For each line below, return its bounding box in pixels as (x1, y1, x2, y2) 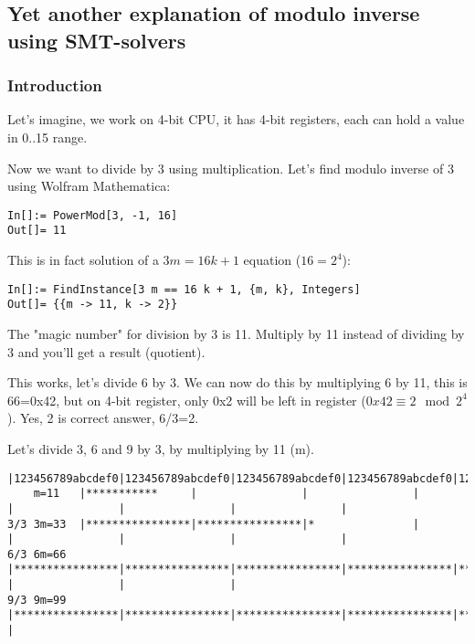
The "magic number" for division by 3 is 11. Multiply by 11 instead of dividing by (7, 323, 465, 343)
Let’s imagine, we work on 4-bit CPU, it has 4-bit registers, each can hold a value (7, 110, 465, 129)
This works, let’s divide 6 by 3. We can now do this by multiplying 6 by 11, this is (7, 373, 468, 392)
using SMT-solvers (7, 26, 186, 54)
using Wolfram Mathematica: (7, 176, 171, 195)
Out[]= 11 (7, 224, 67, 238)
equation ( (243, 250, 301, 269)
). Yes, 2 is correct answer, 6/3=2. (7, 408, 199, 428)
